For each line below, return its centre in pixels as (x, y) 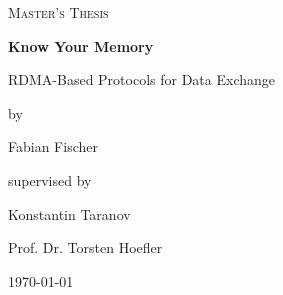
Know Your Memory (81, 45)
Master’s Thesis (58, 12)
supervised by (50, 179)
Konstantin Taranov (69, 213)
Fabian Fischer (53, 146)
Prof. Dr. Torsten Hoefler (85, 247)
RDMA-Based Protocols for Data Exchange (142, 79)
